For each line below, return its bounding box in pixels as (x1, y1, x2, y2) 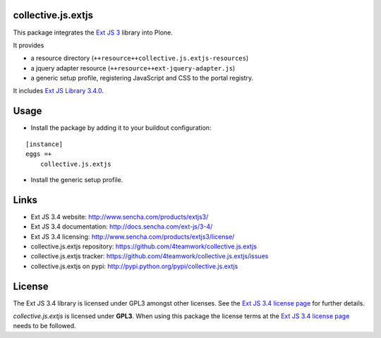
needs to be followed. (13, 322, 77, 330)
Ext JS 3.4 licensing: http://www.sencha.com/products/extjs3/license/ (30, 232, 235, 241)
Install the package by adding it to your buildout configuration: (30, 123, 212, 132)
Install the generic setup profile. (30, 175, 123, 183)
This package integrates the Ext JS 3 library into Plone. (13, 28, 173, 37)
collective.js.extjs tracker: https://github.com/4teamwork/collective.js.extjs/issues (30, 252, 269, 260)
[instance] (25, 140, 64, 148)
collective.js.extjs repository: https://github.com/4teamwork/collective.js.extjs (30, 242, 258, 251)
